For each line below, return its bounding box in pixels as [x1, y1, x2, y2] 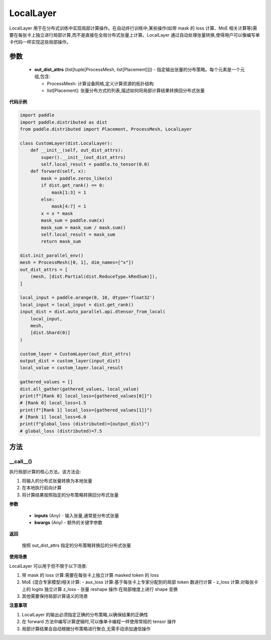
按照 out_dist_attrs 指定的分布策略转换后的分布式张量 [22, 542, 131, 548]
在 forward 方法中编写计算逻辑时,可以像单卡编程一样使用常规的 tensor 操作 [22, 618, 177, 624]
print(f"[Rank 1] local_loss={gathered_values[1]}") [20, 407, 153, 413]
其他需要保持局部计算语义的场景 [22, 593, 88, 599]
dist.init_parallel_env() [20, 253, 84, 258]
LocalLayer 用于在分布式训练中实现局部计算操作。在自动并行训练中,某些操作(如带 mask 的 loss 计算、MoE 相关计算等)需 [9, 25, 257, 31]
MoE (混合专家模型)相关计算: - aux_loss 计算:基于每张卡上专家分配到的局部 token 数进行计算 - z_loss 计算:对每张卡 [22, 579, 258, 585]
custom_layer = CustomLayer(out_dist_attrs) [20, 351, 131, 357]
